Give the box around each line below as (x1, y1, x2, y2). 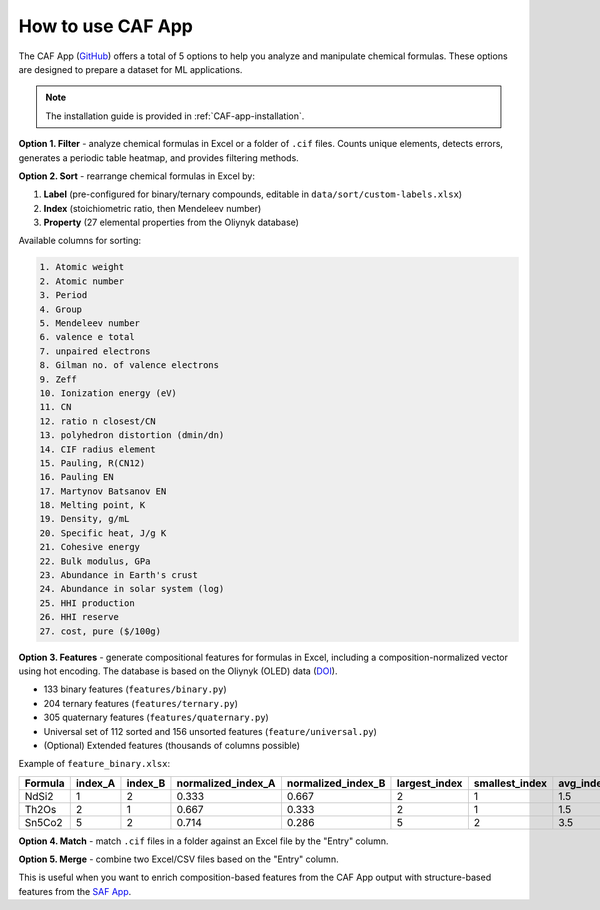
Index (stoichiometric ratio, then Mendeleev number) (43, 202, 262, 214)
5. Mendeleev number (39, 318, 140, 329)
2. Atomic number (39, 275, 125, 287)
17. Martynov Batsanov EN (39, 485, 167, 497)
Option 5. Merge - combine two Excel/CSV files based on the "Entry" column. (18, 853, 339, 865)
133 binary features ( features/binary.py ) (43, 683, 227, 695)
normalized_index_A (176, 776, 276, 790)
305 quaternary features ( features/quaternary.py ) (43, 711, 269, 724)
